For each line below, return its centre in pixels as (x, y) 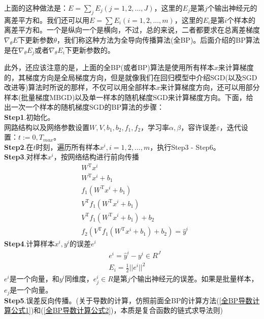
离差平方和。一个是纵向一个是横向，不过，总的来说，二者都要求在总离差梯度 (132, 30)
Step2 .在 (19, 147)
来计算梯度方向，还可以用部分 (210, 87)
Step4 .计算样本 (29, 244)
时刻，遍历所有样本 (68, 147)
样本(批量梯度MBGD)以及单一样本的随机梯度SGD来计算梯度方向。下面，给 (129, 97)
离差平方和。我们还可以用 (47, 20)
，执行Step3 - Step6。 (185, 147)
